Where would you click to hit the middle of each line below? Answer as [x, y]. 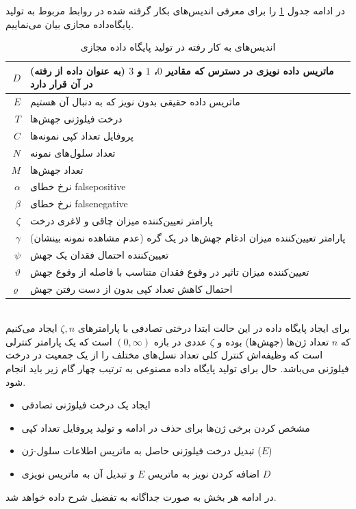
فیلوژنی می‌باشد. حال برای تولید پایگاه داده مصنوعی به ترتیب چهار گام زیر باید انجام [177, 368]
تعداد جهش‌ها [57, 169]
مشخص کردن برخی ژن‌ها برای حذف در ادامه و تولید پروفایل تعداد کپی [166, 427]
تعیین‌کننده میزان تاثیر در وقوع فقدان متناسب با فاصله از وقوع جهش [170, 271]
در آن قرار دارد [62, 84]
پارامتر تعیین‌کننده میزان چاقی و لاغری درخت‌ [122, 221]
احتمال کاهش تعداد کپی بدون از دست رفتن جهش [131, 288]
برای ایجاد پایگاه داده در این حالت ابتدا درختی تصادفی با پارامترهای [214, 328]
